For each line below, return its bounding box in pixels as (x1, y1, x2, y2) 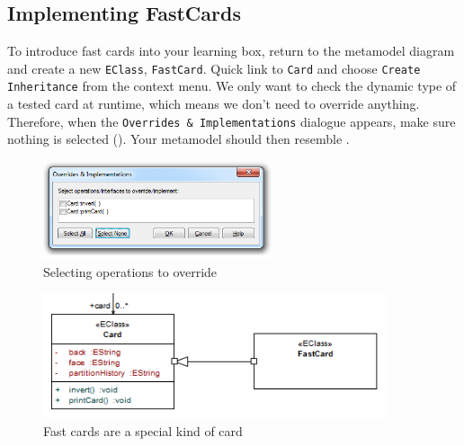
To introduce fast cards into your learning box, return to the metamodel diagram (7, 41, 455, 60)
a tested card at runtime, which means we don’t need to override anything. (7, 94, 420, 113)
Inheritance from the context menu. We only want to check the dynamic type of (7, 76, 457, 95)
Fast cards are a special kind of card (43, 421, 243, 440)
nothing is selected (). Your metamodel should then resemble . (7, 129, 350, 148)
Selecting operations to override (43, 262, 218, 281)
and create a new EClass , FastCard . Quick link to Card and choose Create (7, 58, 421, 77)
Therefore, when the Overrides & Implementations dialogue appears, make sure (7, 111, 456, 130)
